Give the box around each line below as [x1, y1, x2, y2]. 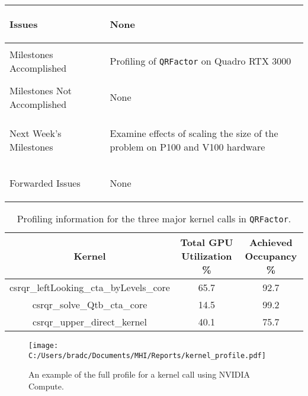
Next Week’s [9, 126, 62, 140]
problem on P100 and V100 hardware [110, 140, 265, 154]
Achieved [249, 235, 293, 249]
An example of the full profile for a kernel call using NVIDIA [28, 368, 251, 381]
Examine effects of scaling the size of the [110, 126, 278, 140]
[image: [28, 341, 59, 350]
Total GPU [180, 235, 233, 249]
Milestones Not [9, 83, 72, 97]
